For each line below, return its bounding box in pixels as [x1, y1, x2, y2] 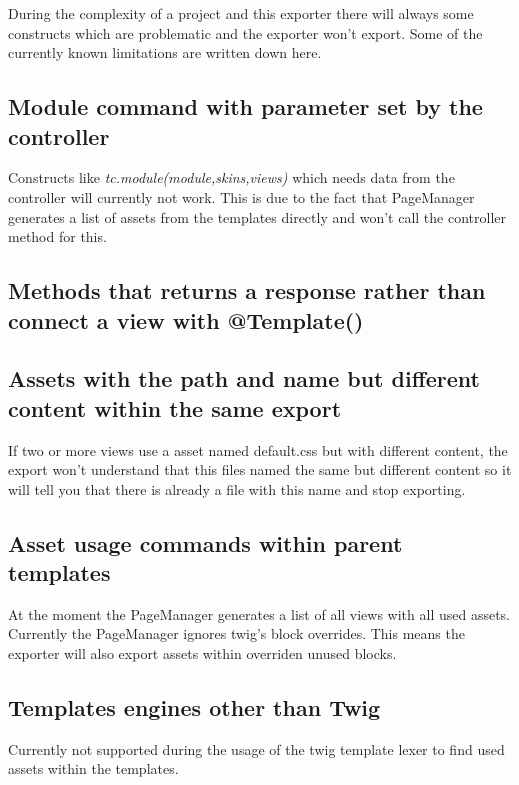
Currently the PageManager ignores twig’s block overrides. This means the [8, 623, 465, 644]
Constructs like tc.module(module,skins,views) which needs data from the [8, 167, 455, 188]
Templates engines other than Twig [8, 692, 381, 723]
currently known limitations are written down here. [8, 42, 322, 63]
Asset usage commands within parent [8, 527, 403, 558]
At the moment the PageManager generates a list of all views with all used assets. [8, 603, 511, 624]
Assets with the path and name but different [8, 363, 480, 394]
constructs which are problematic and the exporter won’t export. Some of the [8, 22, 483, 43]
